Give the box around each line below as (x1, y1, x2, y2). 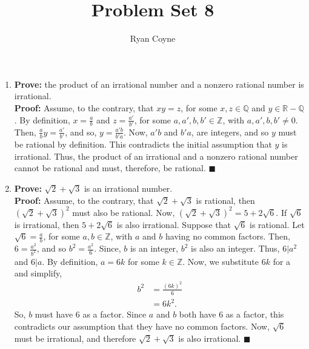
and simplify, (14, 267, 62, 279)
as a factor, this (225, 308, 284, 321)
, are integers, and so (191, 125, 269, 138)
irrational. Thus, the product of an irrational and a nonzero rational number (14, 149, 298, 162)
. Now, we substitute (182, 255, 259, 267)
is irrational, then (14, 218, 79, 230)
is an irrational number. (84, 181, 173, 194)
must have (35, 308, 73, 321)
